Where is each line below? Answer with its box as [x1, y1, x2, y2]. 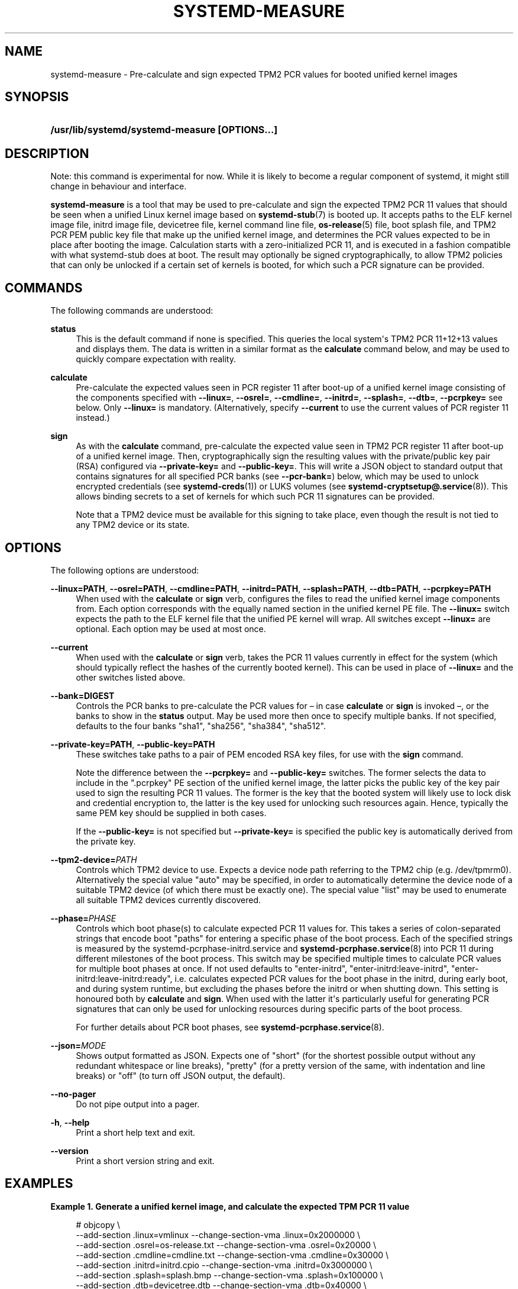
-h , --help [50, 1117, 90, 1127]
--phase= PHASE [50, 913, 116, 923]
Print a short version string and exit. [76, 1155, 215, 1166]
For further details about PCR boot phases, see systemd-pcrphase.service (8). [76, 1021, 384, 1032]
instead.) [76, 413, 110, 423]
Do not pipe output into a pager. [76, 1098, 200, 1109]
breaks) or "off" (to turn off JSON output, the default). [76, 1070, 286, 1081]
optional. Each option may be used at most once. [76, 623, 266, 634]
